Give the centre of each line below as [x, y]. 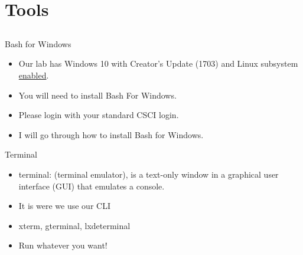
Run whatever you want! [63, 245]
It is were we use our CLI [64, 206]
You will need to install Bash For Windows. [97, 95]
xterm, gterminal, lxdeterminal [74, 225]
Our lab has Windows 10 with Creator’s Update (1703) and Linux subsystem [158, 63]
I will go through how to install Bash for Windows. [111, 134]
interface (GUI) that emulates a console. [92, 186]
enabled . [34, 75]
